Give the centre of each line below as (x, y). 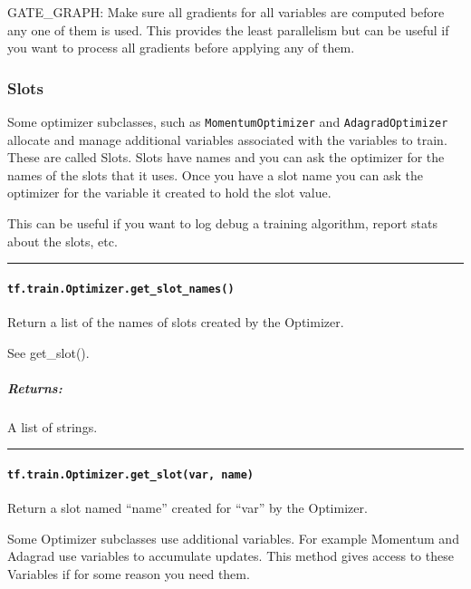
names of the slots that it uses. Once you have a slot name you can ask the (215, 174)
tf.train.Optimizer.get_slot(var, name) (131, 475)
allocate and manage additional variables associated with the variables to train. (227, 139)
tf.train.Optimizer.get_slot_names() (121, 289)
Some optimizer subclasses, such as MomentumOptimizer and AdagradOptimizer (228, 121)
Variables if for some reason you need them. (129, 574)
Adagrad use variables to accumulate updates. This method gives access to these (231, 556)
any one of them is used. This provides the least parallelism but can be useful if (228, 29)
